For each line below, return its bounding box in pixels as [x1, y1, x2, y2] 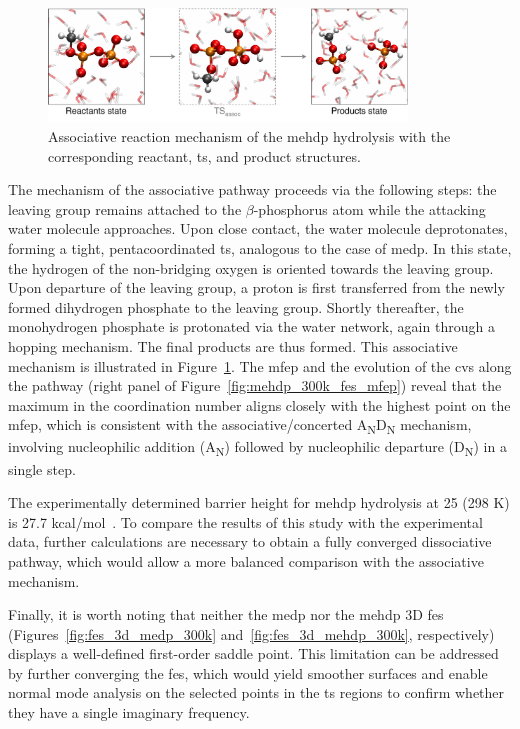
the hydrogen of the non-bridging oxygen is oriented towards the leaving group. [8, 257, 494, 278]
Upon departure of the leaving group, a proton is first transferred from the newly [8, 277, 505, 298]
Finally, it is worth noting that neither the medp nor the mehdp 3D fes [8, 604, 444, 625]
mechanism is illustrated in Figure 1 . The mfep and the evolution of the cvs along [8, 355, 512, 376]
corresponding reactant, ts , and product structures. [48, 145, 361, 166]
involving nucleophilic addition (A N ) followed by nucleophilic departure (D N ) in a [8, 436, 507, 460]
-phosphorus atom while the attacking [253, 198, 486, 219]
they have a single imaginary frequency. [8, 702, 250, 723]
